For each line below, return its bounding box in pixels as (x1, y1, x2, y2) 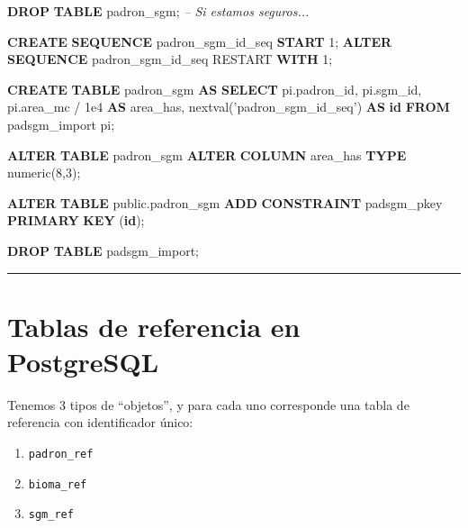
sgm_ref (28, 508, 74, 522)
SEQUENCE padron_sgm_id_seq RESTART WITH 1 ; (7, 50, 333, 68)
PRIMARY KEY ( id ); (7, 211, 145, 230)
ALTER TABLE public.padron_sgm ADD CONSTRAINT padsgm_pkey (7, 193, 443, 212)
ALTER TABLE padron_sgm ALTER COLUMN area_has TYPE (7, 145, 407, 164)
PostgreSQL (7, 342, 159, 379)
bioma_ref (28, 478, 87, 491)
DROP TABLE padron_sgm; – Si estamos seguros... (7, 2, 310, 20)
